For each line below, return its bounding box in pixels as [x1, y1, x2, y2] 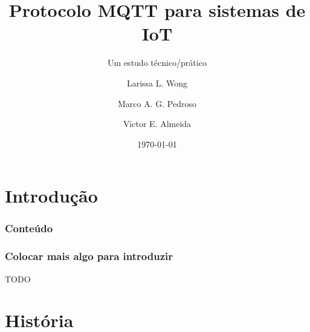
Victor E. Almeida [123, 117, 192, 130]
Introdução [5, 183, 98, 208]
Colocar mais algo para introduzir [5, 249, 173, 264]
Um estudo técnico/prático [108, 56, 207, 69]
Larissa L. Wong [126, 76, 188, 89]
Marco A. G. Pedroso [118, 97, 196, 109]
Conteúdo [5, 221, 53, 236]
